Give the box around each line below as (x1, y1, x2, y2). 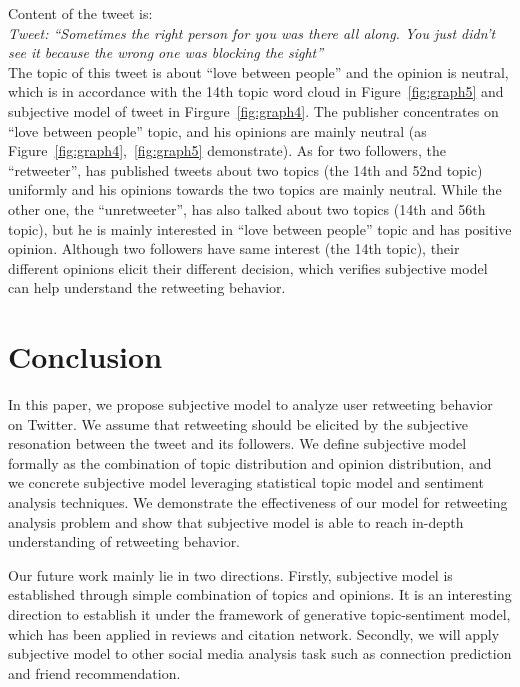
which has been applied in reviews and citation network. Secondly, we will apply (8, 623, 500, 644)
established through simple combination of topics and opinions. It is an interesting (8, 584, 512, 605)
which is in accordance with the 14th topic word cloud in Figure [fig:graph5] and (8, 81, 504, 102)
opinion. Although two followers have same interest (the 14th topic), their (8, 238, 460, 259)
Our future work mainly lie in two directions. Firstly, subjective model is (8, 564, 453, 585)
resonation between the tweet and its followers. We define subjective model (8, 433, 467, 454)
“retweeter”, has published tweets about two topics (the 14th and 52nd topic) (8, 159, 483, 180)
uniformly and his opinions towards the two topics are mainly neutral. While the (8, 179, 502, 200)
